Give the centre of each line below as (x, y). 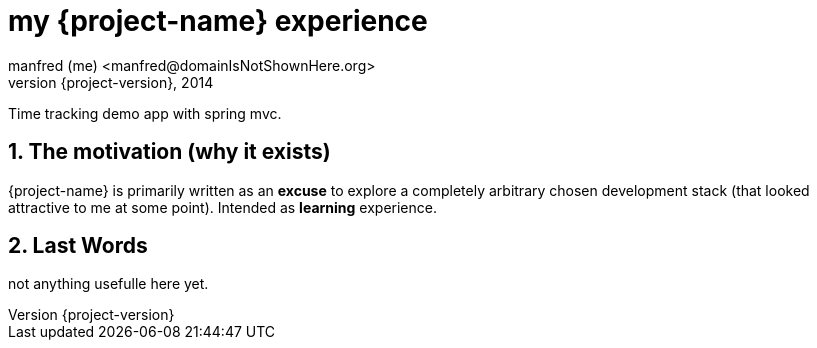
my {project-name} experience (218, 21)
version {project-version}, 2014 (111, 82)
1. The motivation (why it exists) (169, 152)
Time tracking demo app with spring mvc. (145, 113)
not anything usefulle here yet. (108, 284)
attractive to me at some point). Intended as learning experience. (222, 207)
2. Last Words (78, 246)
